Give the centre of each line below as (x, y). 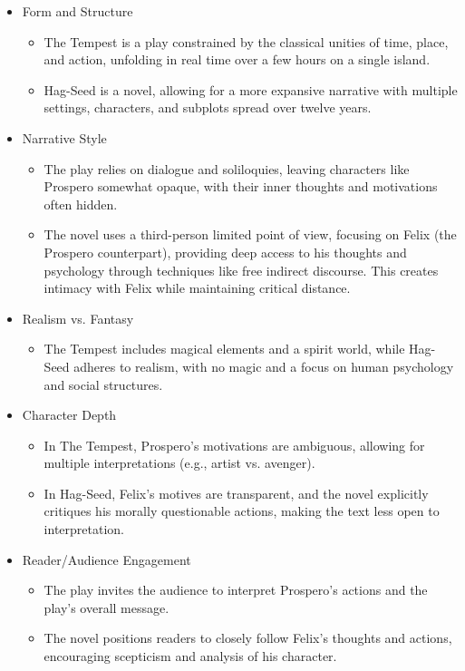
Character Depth (69, 415)
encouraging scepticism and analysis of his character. (190, 656)
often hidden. (81, 204)
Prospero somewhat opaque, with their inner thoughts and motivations (241, 186)
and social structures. (103, 384)
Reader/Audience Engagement (107, 559)
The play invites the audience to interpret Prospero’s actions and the (236, 590)
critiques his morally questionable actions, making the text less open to (242, 511)
